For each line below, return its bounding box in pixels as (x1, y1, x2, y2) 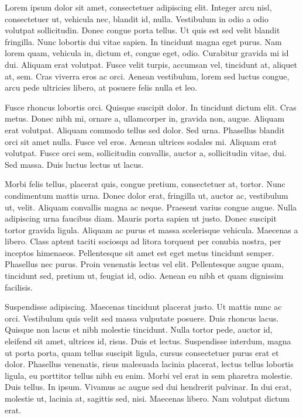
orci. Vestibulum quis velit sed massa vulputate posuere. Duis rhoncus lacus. (5, 312, 279, 324)
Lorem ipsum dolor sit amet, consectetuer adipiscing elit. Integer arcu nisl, (5, 1, 272, 13)
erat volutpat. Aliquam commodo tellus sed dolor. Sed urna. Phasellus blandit (5, 123, 285, 136)
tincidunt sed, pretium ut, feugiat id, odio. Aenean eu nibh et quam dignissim (5, 270, 284, 282)
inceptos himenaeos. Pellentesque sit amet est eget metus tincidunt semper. (5, 246, 274, 258)
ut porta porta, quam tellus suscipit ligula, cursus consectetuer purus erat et (5, 346, 279, 358)
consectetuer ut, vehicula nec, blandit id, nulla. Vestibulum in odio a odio (5, 12, 268, 25)
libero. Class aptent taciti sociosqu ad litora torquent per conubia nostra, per (5, 235, 281, 247)
